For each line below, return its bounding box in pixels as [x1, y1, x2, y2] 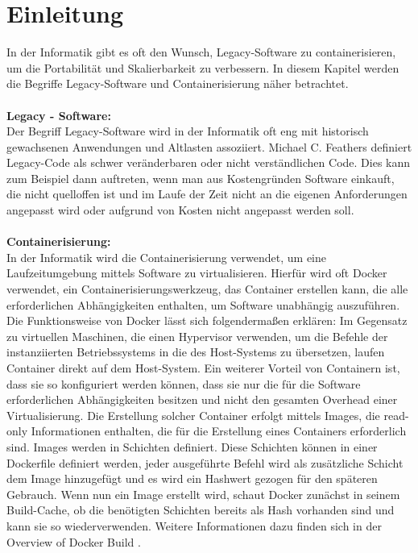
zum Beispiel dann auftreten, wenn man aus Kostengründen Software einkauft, [6, 169, 395, 186]
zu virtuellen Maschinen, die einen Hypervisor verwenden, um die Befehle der [6, 327, 388, 344]
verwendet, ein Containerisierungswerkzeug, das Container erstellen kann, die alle [6, 281, 408, 297]
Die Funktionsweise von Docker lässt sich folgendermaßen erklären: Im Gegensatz [6, 312, 408, 329]
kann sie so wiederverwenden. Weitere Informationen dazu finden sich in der [6, 517, 382, 534]
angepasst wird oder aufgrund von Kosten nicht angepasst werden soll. [6, 202, 354, 218]
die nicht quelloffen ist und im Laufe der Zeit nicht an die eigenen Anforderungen [6, 185, 408, 202]
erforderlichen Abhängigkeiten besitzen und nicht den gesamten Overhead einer [6, 391, 398, 408]
